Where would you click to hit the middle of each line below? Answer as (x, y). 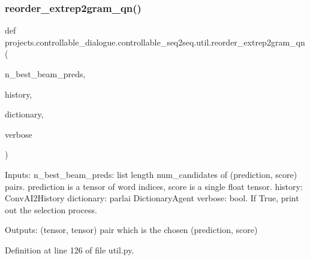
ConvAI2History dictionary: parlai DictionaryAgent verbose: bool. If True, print (152, 198)
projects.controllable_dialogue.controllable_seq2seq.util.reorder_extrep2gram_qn (155, 42)
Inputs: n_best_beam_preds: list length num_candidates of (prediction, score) (151, 174)
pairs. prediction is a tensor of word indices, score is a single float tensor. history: (154, 186)
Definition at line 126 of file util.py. (70, 250)
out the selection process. (51, 209)
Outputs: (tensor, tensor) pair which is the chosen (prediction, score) (131, 230)
